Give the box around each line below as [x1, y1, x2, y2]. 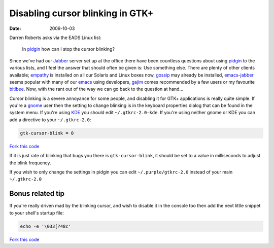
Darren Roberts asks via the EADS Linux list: [9, 34, 101, 41]
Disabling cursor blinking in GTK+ [9, 8, 154, 19]
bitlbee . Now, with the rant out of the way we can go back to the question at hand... [9, 86, 184, 92]
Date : [9, 25, 21, 31]
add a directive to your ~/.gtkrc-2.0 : [9, 117, 91, 123]
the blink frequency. [9, 160, 51, 166]
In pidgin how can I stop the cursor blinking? [22, 46, 115, 52]
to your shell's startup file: [9, 209, 64, 216]
